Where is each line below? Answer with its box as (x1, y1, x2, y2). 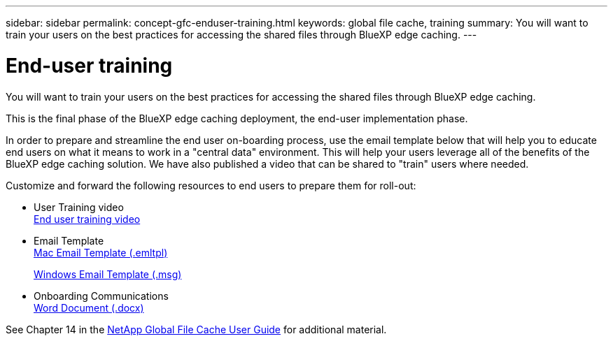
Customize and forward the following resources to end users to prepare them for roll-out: (6, 179, 416, 191)
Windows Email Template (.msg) (34, 268, 182, 280)
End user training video (34, 212, 141, 225)
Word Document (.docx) (34, 301, 144, 314)
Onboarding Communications (34, 289, 169, 302)
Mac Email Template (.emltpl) (34, 246, 168, 259)
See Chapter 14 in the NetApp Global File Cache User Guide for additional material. (6, 323, 387, 335)
